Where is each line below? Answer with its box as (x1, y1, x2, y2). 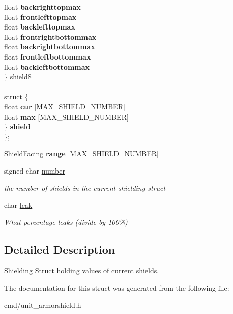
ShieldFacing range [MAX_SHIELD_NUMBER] (4, 148, 159, 159)
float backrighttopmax (4, 2, 81, 12)
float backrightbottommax (4, 41, 95, 52)
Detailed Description (4, 241, 115, 257)
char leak (4, 199, 33, 210)
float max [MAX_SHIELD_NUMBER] (4, 111, 129, 122)
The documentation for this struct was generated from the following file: (4, 282, 229, 293)
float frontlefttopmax (4, 11, 77, 22)
